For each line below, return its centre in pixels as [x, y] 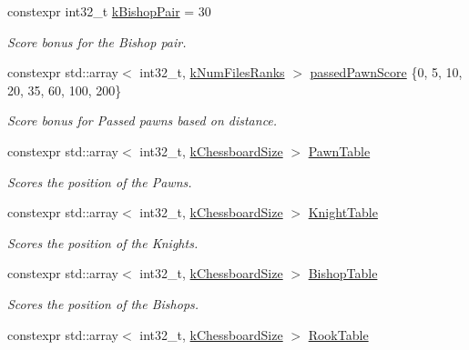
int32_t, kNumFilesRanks [212, 72]
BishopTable [343, 273]
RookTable [338, 334]
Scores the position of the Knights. [103, 242]
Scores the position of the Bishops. [103, 303]
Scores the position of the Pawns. [100, 181]
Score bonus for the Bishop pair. [97, 41]
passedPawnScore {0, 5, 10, [386, 72]
